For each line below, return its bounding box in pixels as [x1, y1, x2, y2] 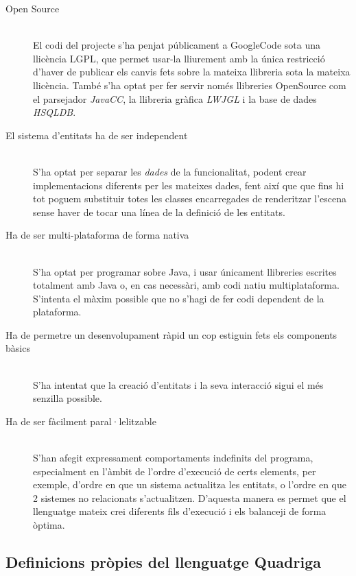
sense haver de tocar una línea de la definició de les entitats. [33, 204, 285, 219]
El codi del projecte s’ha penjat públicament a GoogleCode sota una [33, 38, 320, 52]
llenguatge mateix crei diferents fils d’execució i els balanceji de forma [33, 504, 327, 518]
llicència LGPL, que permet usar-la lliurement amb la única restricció [33, 51, 325, 65]
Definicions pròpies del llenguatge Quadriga [5, 551, 321, 572]
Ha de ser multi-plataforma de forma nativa [5, 228, 189, 242]
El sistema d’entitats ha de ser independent [5, 128, 188, 142]
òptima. [33, 518, 65, 531]
